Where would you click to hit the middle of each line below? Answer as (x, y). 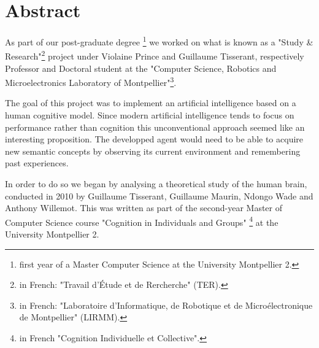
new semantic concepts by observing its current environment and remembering (153, 151)
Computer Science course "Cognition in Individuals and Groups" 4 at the (142, 221)
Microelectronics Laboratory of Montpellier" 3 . (91, 81)
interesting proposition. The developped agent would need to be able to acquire (154, 139)
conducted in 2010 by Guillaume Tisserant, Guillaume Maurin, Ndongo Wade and (159, 195)
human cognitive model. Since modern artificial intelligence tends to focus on (150, 115)
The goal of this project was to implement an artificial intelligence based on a (151, 103)
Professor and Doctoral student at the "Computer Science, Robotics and (141, 68)
